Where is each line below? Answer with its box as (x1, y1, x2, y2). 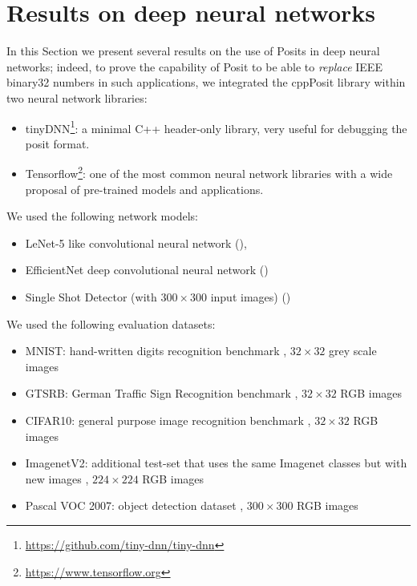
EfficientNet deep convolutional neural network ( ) (25, 261, 269, 278)
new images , (25, 470, 89, 487)
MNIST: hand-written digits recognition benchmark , (25, 342, 287, 359)
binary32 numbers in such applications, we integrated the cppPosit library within (6, 74, 406, 91)
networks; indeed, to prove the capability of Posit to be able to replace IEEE (6, 58, 383, 75)
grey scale (329, 342, 377, 359)
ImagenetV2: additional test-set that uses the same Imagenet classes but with (25, 455, 407, 471)
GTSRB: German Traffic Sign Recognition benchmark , (25, 385, 298, 402)
